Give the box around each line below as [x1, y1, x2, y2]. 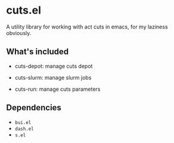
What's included [6, 47, 69, 57]
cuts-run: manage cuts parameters [14, 85, 101, 93]
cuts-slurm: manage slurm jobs [14, 74, 92, 81]
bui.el [14, 119, 32, 125]
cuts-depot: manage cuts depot [14, 62, 93, 69]
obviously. [6, 29, 32, 36]
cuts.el [6, 4, 42, 17]
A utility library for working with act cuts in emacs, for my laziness [6, 23, 168, 30]
